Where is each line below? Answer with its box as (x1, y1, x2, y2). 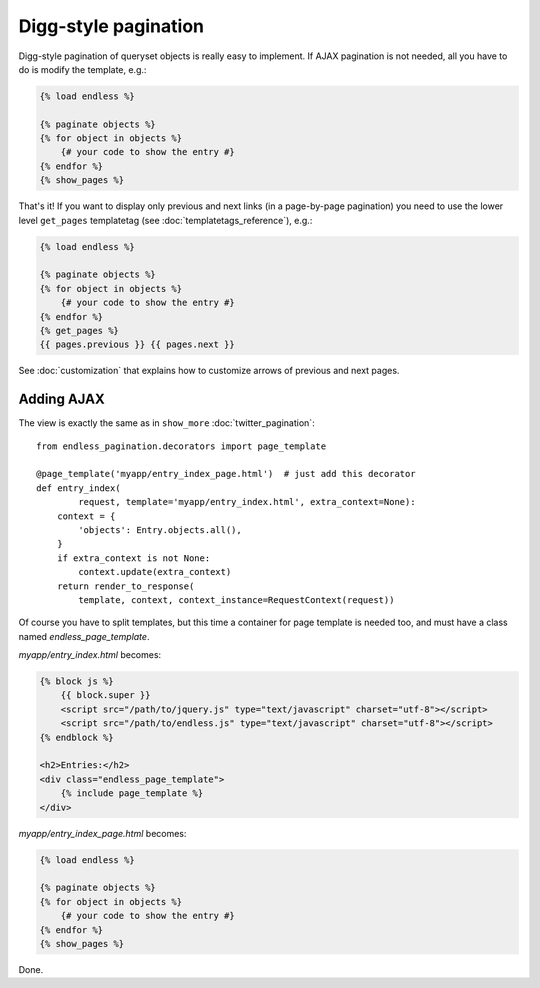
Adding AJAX (18, 391, 105, 408)
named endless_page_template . (18, 630, 150, 642)
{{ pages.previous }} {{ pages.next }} (39, 339, 235, 350)
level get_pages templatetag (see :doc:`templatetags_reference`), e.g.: (18, 214, 313, 226)
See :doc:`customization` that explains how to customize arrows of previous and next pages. (18, 365, 400, 377)
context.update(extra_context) (78, 566, 232, 578)
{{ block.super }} (60, 690, 151, 701)
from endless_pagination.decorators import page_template (36, 440, 327, 452)
